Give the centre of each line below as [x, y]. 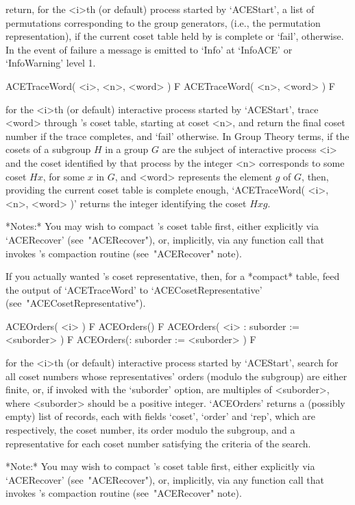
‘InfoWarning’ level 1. [51, 63]
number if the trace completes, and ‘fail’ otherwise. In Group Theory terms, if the [177, 136]
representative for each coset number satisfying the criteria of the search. [158, 443]
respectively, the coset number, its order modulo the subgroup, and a [150, 430]
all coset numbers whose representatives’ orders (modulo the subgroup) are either [176, 376]
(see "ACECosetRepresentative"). [76, 303]
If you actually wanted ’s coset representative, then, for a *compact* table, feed [173, 276]
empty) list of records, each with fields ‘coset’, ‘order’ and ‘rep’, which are [161, 416]
